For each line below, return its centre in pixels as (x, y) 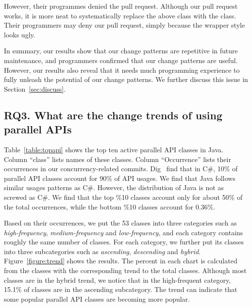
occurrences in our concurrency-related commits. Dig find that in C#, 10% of (121, 169)
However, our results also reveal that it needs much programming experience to (122, 70)
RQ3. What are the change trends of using (113, 115)
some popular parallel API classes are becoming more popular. (97, 299)
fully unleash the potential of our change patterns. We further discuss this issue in (126, 79)
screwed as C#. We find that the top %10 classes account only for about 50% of (123, 197)
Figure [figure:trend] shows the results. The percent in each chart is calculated (121, 261)
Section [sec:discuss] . (35, 89)
